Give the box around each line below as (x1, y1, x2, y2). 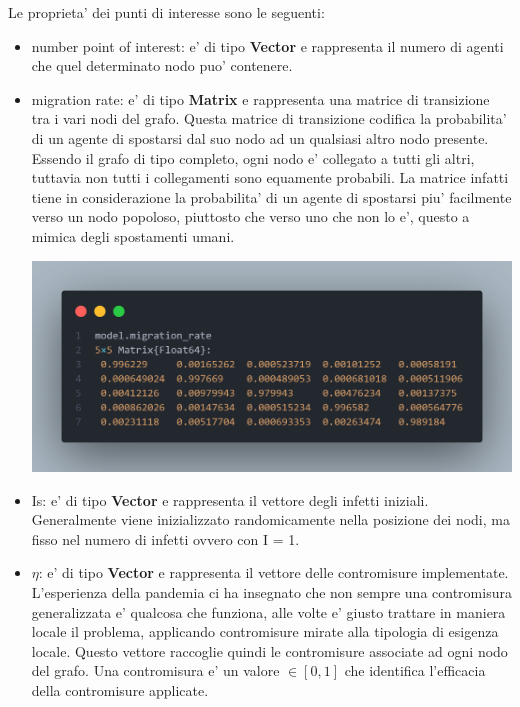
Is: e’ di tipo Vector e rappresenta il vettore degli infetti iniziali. (31, 489, 429, 510)
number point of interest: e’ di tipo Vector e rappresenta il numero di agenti (31, 35, 504, 56)
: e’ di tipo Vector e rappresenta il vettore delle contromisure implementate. (38, 562, 509, 583)
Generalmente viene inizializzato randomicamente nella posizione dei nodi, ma (31, 509, 510, 530)
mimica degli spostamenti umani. (31, 225, 235, 246)
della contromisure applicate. (31, 679, 209, 700)
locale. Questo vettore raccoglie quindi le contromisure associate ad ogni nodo (31, 640, 508, 661)
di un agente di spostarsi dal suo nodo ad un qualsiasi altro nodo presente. (31, 127, 489, 148)
